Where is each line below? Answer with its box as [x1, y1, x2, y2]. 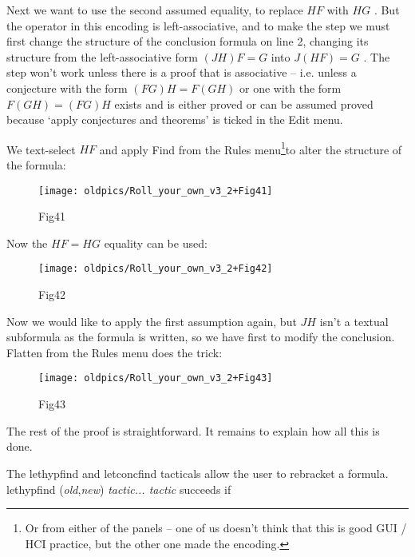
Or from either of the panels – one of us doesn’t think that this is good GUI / [25, 519, 407, 536]
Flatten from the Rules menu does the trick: [6, 344, 223, 360]
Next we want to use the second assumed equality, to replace [6, 2, 303, 18]
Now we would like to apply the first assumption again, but [6, 312, 297, 329]
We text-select [6, 141, 76, 157]
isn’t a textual [319, 312, 389, 329]
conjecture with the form [6, 79, 128, 96]
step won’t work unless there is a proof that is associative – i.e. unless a [6, 64, 357, 81]
